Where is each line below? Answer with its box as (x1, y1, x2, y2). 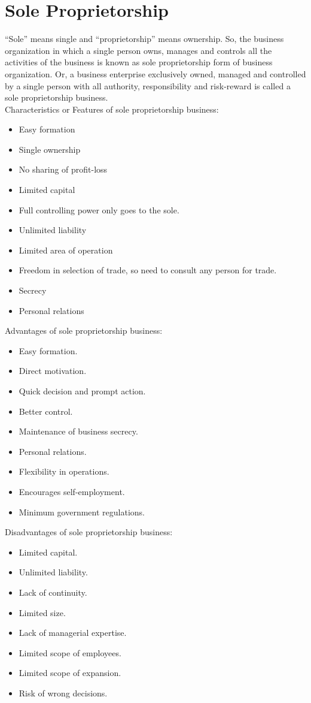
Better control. (19, 405, 73, 417)
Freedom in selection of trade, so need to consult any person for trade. (19, 264, 277, 276)
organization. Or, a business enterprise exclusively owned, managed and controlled (5, 67, 306, 80)
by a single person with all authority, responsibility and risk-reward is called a (5, 79, 291, 92)
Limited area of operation (19, 243, 113, 256)
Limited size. (19, 606, 66, 618)
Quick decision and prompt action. (19, 385, 146, 397)
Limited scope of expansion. (19, 666, 121, 679)
